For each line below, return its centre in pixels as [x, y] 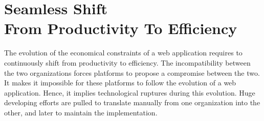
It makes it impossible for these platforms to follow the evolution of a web [120, 83]
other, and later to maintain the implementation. [81, 112]
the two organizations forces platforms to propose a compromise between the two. [132, 72]
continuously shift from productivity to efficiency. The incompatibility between [127, 62]
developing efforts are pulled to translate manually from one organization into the [132, 102]
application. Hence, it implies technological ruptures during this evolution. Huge [130, 92]
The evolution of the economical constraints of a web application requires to [123, 53]
